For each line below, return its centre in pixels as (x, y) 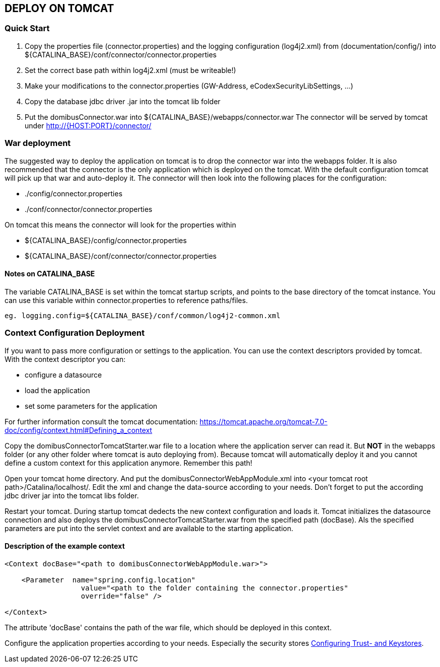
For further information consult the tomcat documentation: (101, 421)
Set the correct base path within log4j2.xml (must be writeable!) (130, 70)
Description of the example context (65, 546)
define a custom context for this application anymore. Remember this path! (129, 463)
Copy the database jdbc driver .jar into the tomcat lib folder (123, 101)
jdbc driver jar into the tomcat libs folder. (72, 495)
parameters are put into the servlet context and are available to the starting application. (149, 528)
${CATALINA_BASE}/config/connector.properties (106, 240)
